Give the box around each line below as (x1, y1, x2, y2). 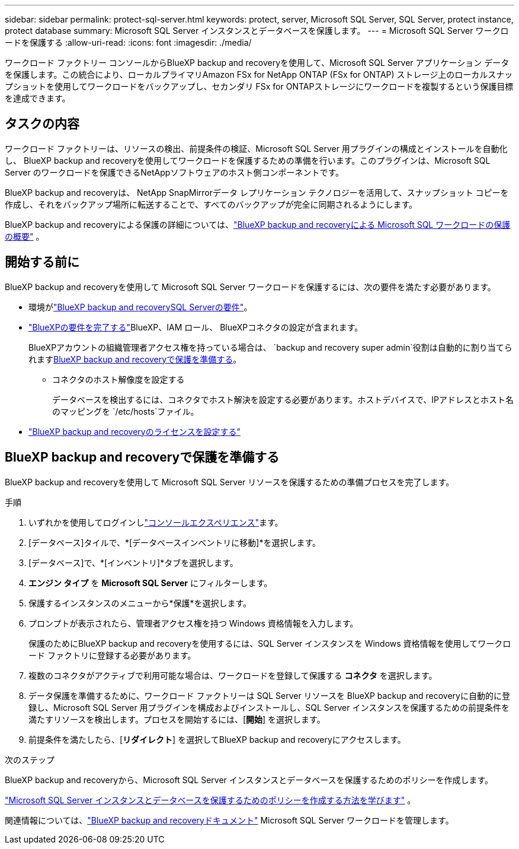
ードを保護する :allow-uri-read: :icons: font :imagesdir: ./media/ (5, 37, 252, 47)
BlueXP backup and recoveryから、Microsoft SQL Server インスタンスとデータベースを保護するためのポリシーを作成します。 (5, 774, 494, 785)
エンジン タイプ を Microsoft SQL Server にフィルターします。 (28, 577, 273, 588)
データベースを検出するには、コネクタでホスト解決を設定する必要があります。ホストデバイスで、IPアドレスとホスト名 (52, 394, 514, 405)
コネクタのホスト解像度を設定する (52, 374, 185, 384)
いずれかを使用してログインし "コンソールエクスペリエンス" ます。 (28, 517, 283, 527)
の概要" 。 (5, 231, 44, 241)
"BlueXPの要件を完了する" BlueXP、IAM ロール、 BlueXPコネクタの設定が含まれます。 (28, 322, 363, 332)
